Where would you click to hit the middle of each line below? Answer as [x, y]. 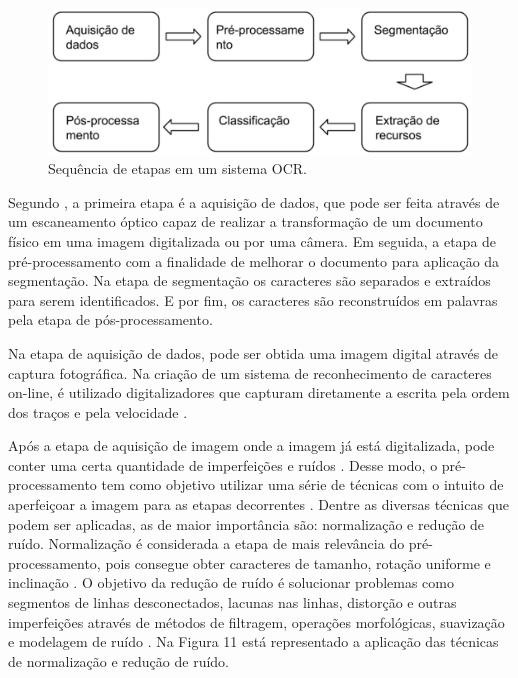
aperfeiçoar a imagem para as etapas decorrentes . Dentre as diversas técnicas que [259, 504]
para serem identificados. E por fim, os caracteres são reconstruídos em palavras [253, 299]
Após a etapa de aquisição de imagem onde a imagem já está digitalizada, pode [251, 445]
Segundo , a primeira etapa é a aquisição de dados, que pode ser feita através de [254, 201]
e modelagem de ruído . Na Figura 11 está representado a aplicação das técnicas [253, 641]
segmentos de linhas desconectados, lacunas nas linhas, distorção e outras [232, 602]
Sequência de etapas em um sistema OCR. [177, 168]
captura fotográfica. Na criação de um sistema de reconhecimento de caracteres [250, 372]
